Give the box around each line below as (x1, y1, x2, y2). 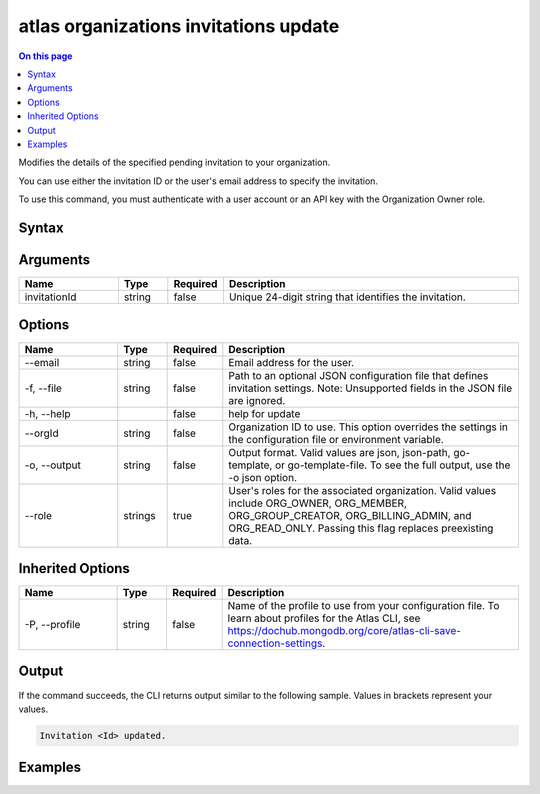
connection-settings (227, 636, 323, 650)
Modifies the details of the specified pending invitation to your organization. (18, 156, 331, 169)
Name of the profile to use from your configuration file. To (227, 599, 500, 613)
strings (123, 508, 156, 522)
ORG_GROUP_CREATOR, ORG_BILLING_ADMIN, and (228, 508, 472, 522)
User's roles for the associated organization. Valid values (228, 483, 497, 497)
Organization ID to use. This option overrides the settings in (228, 420, 509, 434)
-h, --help (24, 406, 71, 420)
